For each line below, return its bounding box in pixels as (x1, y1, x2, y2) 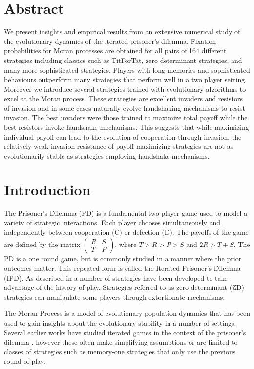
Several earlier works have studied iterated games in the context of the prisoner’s (4, 327, 246, 337)
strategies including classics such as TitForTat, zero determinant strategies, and (4, 55, 242, 65)
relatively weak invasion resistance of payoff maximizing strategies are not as (4, 141, 233, 151)
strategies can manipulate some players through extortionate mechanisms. (4, 291, 225, 302)
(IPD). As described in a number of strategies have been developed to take (4, 272, 228, 283)
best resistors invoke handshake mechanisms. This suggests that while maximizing (4, 122, 249, 132)
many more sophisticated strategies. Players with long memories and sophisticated (4, 64, 250, 75)
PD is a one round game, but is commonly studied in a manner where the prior (4, 253, 242, 264)
